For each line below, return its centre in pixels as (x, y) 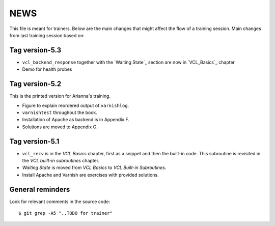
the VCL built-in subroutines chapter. (61, 161)
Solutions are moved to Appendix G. (60, 127)
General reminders (40, 189)
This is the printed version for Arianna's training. (60, 96)
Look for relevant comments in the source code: (60, 202)
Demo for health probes (47, 69)
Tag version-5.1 (34, 141)
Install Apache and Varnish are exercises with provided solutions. (90, 175)
